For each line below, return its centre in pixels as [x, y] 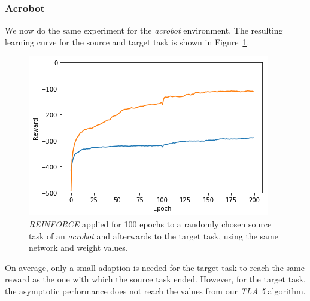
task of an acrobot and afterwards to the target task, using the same [154, 235]
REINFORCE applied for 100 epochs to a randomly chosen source [150, 224]
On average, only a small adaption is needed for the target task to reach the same [155, 267]
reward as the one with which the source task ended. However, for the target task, [155, 279]
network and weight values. [78, 247]
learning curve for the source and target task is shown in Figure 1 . [127, 42]
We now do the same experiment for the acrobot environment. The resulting [144, 30]
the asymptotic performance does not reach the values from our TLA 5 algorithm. [155, 291]
